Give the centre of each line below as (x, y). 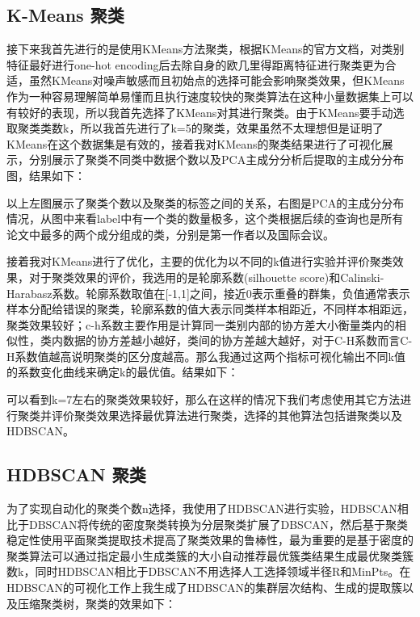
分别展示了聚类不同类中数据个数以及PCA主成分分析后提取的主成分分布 (216, 159)
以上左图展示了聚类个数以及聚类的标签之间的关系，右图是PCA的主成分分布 (206, 202)
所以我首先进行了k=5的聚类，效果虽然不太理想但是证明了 (232, 128)
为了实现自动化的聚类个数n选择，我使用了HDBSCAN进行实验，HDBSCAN (202, 508)
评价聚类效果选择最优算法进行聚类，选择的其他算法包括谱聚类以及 (227, 415)
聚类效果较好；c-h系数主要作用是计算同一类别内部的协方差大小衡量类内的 (201, 324)
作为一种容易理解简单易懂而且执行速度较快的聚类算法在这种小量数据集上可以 (210, 96)
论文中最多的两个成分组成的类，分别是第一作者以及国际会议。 (170, 234)
